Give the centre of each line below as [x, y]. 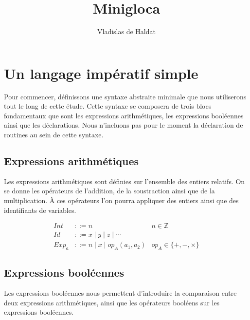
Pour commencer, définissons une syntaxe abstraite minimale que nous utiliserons [125, 96]
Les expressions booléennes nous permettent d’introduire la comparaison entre [120, 293]
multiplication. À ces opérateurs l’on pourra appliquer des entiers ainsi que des [121, 200]
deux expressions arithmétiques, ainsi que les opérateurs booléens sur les [112, 302]
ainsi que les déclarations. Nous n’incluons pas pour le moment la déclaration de [124, 125]
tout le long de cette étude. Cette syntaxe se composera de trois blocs [108, 106]
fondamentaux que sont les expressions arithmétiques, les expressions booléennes [124, 115]
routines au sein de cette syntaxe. [54, 135]
